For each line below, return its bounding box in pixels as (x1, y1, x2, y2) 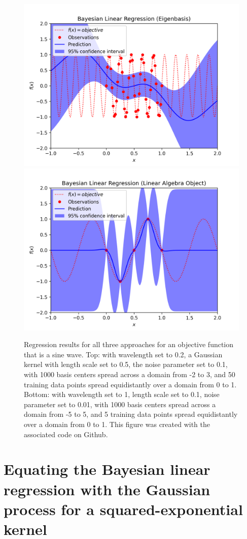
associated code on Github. (24, 429, 108, 439)
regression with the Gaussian (4, 478, 210, 499)
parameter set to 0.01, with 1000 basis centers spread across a (24, 399, 216, 409)
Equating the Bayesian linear (4, 459, 210, 479)
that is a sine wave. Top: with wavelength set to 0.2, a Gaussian (24, 349, 223, 359)
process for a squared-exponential (4, 498, 243, 519)
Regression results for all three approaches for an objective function (24, 339, 234, 350)
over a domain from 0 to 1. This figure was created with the (24, 418, 210, 429)
